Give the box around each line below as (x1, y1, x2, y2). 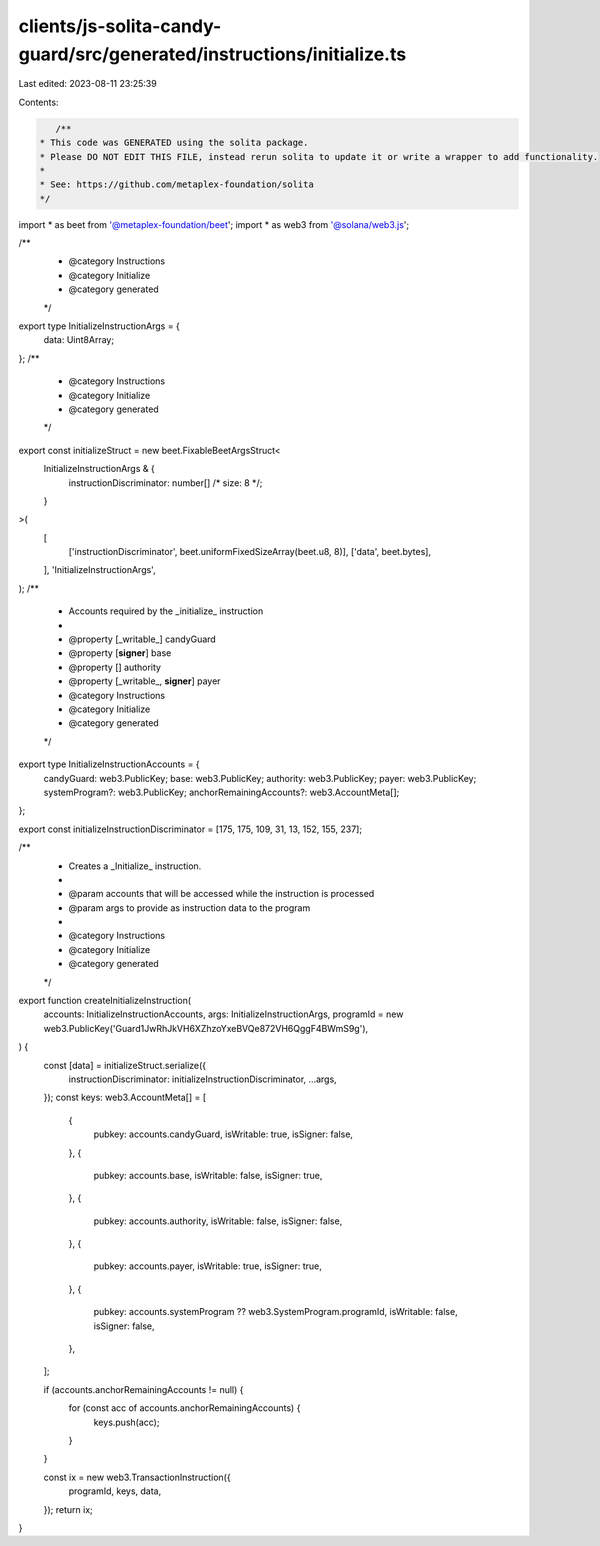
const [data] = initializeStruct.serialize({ (43, 1059, 207, 1071)
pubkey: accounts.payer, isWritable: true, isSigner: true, (93, 1260, 322, 1272)
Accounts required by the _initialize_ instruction (68, 605, 264, 617)
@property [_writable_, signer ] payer (68, 675, 221, 687)
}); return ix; (43, 1503, 94, 1515)
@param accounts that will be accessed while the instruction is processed (68, 888, 375, 900)
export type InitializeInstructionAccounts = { (18, 758, 200, 770)
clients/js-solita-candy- (18, 15, 222, 37)
